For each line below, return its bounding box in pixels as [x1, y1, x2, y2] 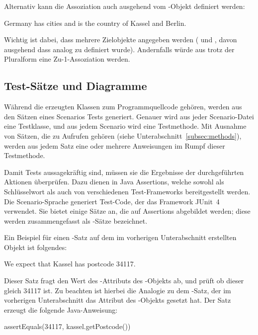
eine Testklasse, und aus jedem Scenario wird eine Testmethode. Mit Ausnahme [4, 121, 247, 131]
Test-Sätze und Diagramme [4, 78, 147, 93]
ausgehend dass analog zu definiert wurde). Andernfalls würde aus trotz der [4, 44, 235, 54]
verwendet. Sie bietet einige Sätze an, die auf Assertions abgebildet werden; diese [4, 206, 251, 216]
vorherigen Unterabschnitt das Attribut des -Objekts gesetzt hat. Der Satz [4, 295, 231, 305]
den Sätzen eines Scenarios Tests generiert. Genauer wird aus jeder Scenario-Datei [4, 111, 254, 121]
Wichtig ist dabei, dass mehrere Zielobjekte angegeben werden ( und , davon [4, 34, 237, 45]
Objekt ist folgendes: [4, 242, 67, 252]
